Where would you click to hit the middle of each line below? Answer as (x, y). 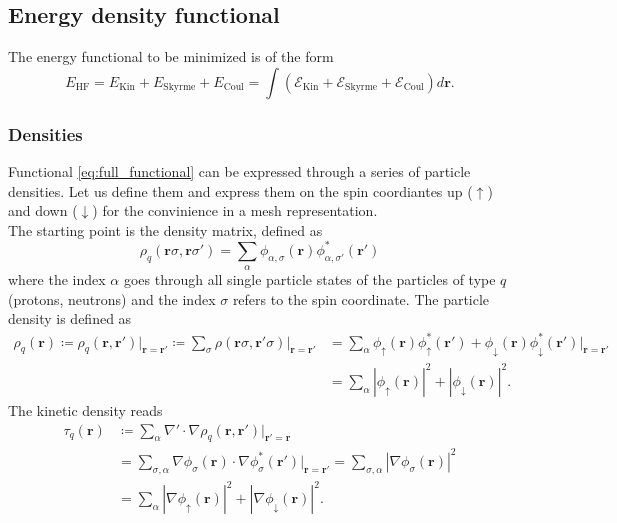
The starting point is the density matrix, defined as (165, 229)
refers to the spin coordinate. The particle (361, 298)
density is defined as (70, 318)
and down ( (43, 210)
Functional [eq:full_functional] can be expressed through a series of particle (239, 171)
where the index (57, 279)
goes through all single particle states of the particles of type (309, 279)
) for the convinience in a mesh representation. (235, 210)
